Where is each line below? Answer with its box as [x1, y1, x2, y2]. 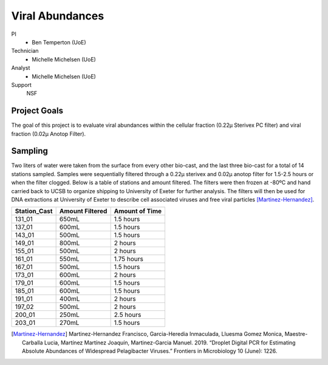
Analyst [11, 64, 30, 72]
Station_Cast [15, 207, 53, 216]
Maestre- [284, 330, 308, 338]
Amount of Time [114, 207, 162, 216]
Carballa [22, 339, 43, 346]
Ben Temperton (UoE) [32, 38, 86, 46]
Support [11, 81, 32, 88]
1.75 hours [114, 255, 144, 264]
